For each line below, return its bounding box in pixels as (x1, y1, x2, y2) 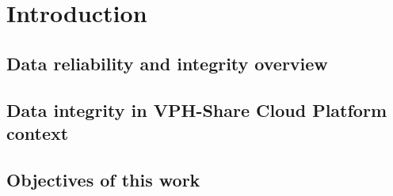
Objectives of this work (6, 167, 200, 191)
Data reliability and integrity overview (6, 51, 328, 75)
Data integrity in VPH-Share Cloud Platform (6, 97, 387, 122)
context (6, 120, 69, 145)
